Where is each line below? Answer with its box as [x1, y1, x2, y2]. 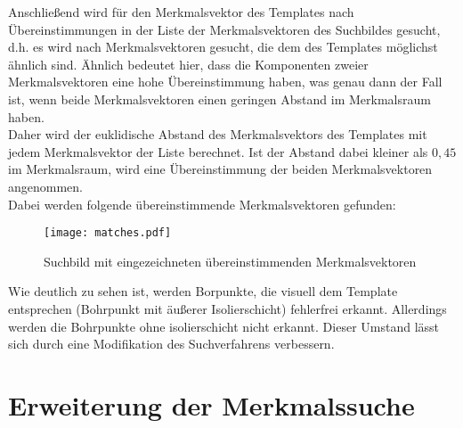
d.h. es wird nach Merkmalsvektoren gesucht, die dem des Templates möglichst [8, 37, 438, 56]
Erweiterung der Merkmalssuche [8, 386, 415, 423]
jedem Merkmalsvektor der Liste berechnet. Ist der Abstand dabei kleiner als [8, 142, 428, 160]
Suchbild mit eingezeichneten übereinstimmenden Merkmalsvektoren [44, 251, 417, 270]
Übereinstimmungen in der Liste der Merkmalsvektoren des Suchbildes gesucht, [8, 20, 441, 38]
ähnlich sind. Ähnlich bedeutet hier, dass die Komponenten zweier [8, 54, 369, 73]
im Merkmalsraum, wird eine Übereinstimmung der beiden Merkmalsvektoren [8, 160, 433, 178]
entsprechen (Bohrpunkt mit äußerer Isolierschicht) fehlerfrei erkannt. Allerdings [8, 299, 447, 317]
